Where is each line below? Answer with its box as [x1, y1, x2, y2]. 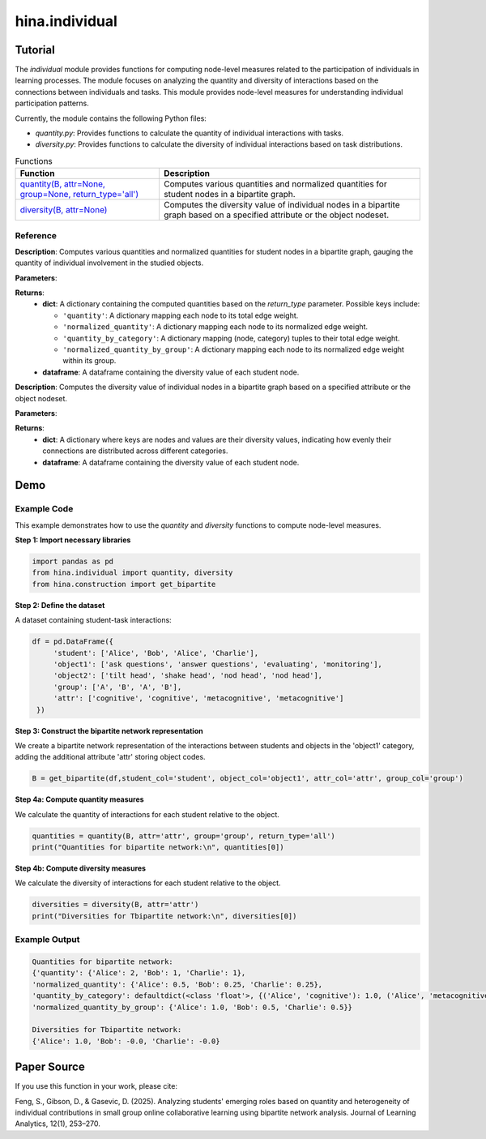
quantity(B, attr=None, [19, 178, 105, 190]
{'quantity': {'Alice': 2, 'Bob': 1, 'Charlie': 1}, [32, 969, 246, 978]
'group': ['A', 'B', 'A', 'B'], [53, 682, 182, 692]
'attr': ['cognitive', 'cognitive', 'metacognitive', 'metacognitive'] [53, 694, 344, 703]
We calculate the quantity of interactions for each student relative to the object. [15, 809, 279, 819]
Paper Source [15, 1060, 85, 1074]
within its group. [62, 356, 117, 366]
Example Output [15, 934, 80, 945]
